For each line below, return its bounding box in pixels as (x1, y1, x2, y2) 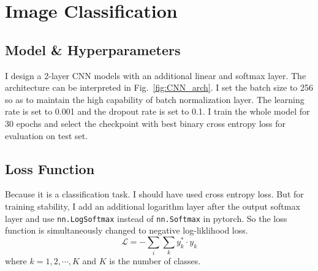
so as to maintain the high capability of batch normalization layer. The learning (5, 93, 305, 105)
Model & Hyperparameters (5, 40, 181, 59)
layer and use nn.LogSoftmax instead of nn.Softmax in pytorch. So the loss (5, 212, 287, 224)
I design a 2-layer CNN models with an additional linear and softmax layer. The (5, 69, 306, 82)
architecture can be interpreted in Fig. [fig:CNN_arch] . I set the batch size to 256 (5, 81, 313, 94)
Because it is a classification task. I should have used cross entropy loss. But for (5, 188, 304, 200)
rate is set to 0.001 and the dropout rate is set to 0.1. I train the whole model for (5, 105, 310, 118)
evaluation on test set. (5, 129, 88, 142)
